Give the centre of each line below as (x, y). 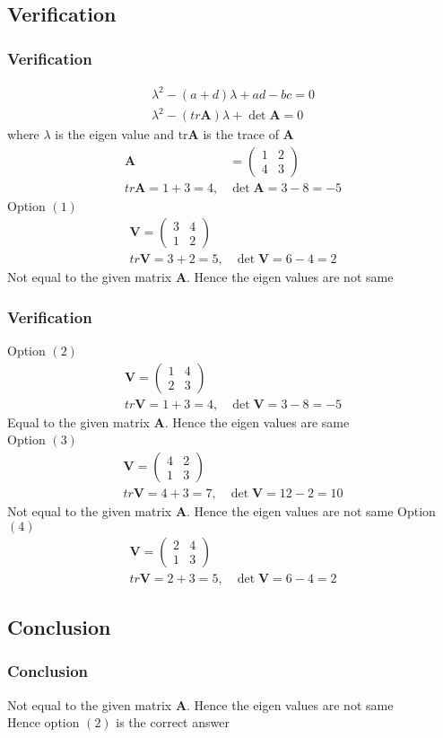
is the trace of (241, 134)
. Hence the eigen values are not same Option (311, 511)
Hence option (43, 722)
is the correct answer (173, 722)
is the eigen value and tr (122, 134)
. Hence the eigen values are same (257, 422)
